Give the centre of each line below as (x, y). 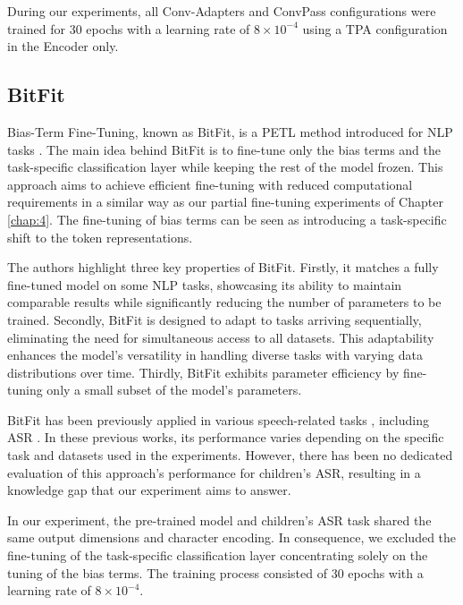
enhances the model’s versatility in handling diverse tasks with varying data (215, 355)
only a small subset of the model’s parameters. (174, 390)
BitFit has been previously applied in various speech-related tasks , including (218, 419)
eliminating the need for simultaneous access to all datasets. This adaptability (221, 337)
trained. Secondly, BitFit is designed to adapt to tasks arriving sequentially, (215, 319)
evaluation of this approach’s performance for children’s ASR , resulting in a (214, 472)
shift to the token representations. (100, 237)
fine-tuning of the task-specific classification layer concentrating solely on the (218, 555)
